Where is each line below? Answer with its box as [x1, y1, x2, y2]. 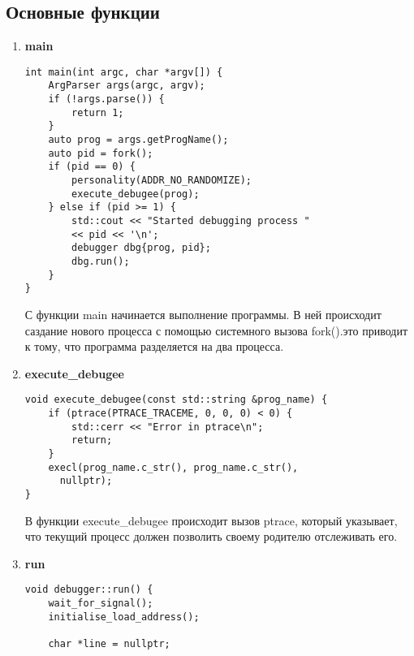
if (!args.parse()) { [48, 93, 165, 106]
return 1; [71, 106, 124, 119]
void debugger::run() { [24, 584, 153, 596]
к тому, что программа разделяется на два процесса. [24, 338, 284, 355]
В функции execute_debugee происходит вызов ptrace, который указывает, [24, 511, 398, 529]
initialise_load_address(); [48, 611, 200, 623]
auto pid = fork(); [48, 147, 153, 159]
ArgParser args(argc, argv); [48, 80, 205, 92]
